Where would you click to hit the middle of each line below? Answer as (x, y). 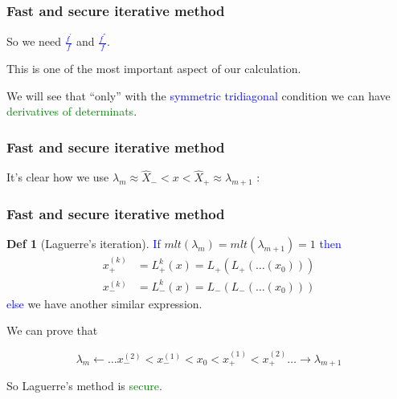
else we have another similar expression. (104, 303)
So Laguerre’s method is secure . (84, 386)
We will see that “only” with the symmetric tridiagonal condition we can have (198, 95)
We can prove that (52, 330)
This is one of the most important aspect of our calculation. (154, 69)
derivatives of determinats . (72, 111)
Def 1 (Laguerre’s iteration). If (84, 244)
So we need (34, 41)
